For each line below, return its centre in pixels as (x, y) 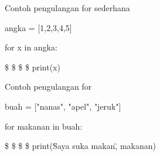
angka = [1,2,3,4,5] (38, 27)
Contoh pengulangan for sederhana (67, 8)
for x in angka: (31, 47)
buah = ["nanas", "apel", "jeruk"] (63, 106)
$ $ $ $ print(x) (33, 67)
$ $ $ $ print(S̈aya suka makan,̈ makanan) (80, 146)
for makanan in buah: (44, 126)
